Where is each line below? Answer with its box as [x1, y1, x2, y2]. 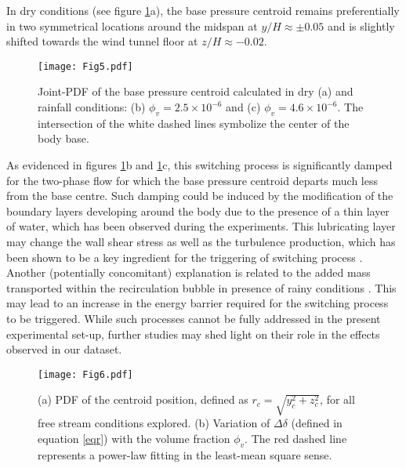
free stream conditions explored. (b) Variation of [38, 415, 270, 431]
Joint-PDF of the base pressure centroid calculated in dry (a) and [38, 83, 353, 100]
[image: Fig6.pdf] [38, 368, 133, 380]
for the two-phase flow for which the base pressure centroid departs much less [6, 172, 378, 188]
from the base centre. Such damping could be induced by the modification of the [6, 187, 393, 204]
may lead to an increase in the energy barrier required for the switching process [6, 295, 389, 311]
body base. [38, 130, 89, 147]
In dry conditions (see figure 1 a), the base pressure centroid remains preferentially [6, 2, 400, 18]
